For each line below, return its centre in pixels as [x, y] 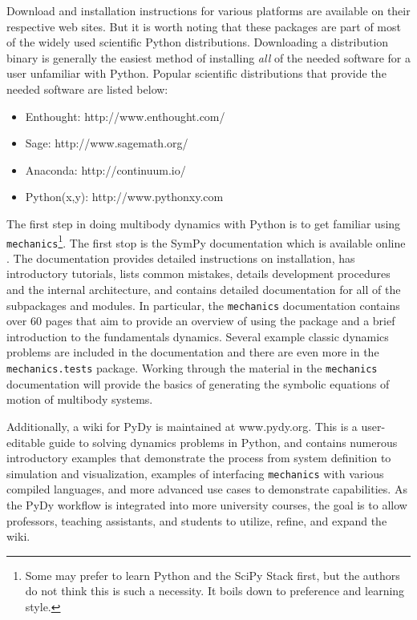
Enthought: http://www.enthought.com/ [125, 116]
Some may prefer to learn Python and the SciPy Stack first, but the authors [213, 575]
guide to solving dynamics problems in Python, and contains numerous [223, 442]
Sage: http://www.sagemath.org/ [107, 143]
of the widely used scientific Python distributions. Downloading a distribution [198, 42]
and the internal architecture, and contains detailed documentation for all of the [204, 290]
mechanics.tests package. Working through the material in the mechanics [192, 368]
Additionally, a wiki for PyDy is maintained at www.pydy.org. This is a [182, 426]
